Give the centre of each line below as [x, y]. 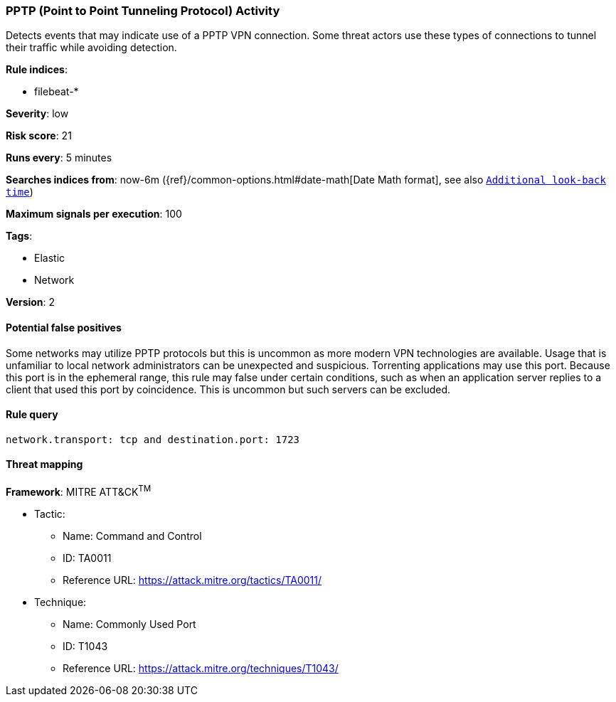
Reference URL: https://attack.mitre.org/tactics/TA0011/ [192, 580]
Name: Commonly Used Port [129, 624]
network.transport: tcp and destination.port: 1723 [153, 439]
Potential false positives [64, 327]
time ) [20, 192]
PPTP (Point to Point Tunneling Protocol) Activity [143, 11]
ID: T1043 [85, 646]
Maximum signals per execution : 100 [94, 214]
